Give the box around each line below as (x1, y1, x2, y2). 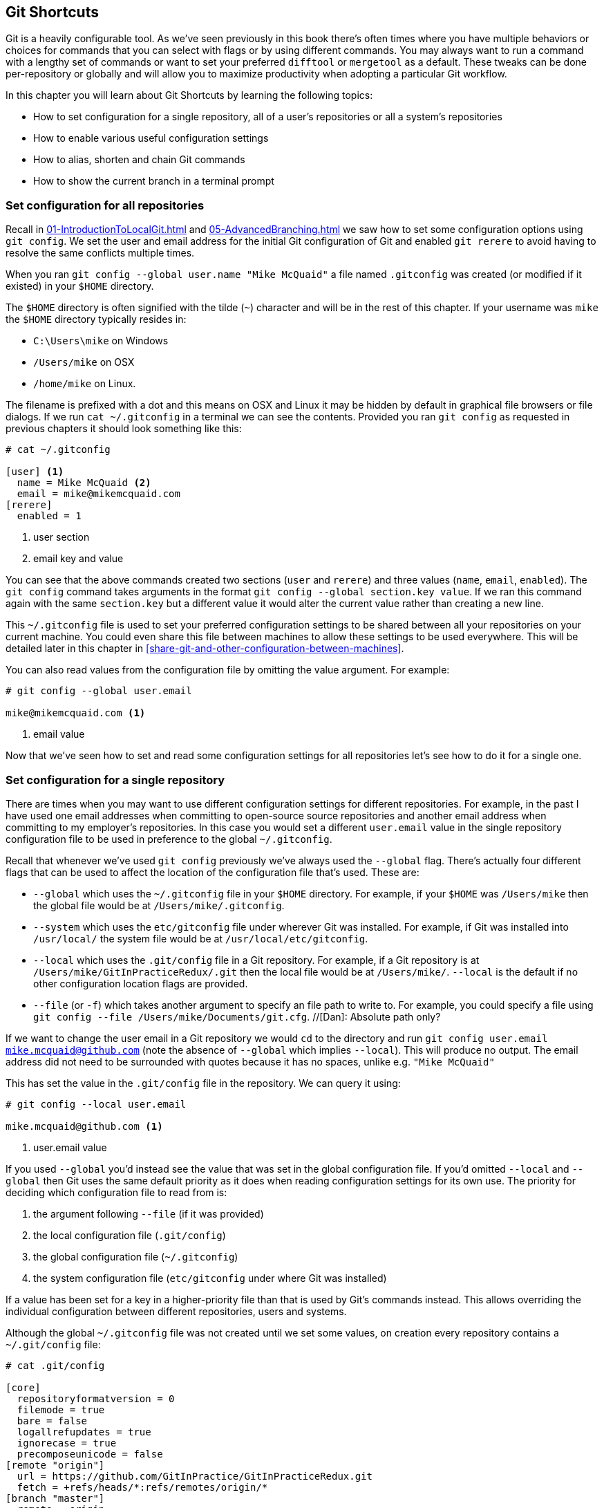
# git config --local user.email (6, 1098, 187, 1110)
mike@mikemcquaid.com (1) (6, 707, 146, 719)
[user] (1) (6, 466, 64, 478)
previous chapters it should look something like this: (6, 422, 242, 435)
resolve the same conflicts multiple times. (6, 247, 195, 259)
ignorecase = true (17, 1437, 117, 1449)
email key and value (33, 552, 124, 565)
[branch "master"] (6, 1492, 105, 1504)
